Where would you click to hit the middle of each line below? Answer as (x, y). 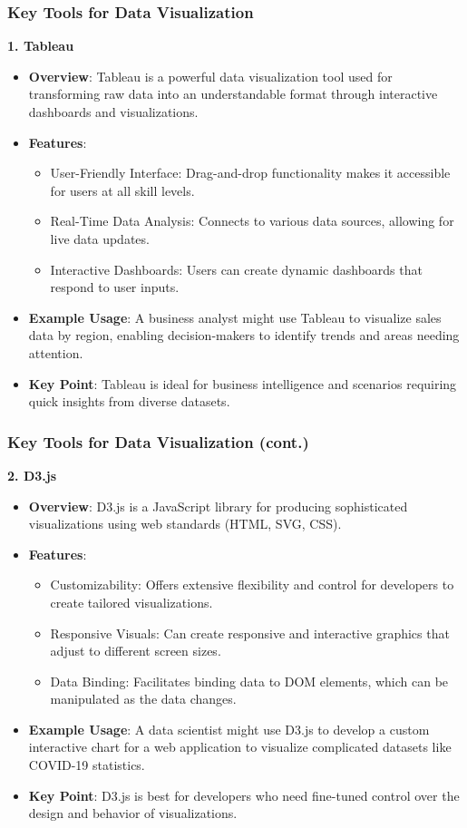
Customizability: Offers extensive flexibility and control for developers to (252, 584)
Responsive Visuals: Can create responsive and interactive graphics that (250, 633)
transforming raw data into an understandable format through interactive (233, 94)
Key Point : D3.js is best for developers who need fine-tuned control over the (244, 795)
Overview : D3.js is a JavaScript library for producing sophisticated (218, 506)
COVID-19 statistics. (87, 765)
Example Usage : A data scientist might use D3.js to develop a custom (229, 729)
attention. (56, 352)
